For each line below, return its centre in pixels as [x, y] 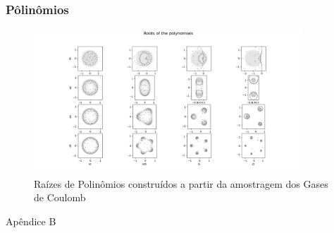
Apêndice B [31, 221]
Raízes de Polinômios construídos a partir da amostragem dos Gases [181, 183]
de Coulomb [60, 197]
